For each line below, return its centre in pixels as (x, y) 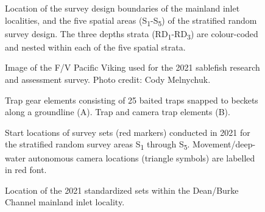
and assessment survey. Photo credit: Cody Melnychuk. (108, 79)
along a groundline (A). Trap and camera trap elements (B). (118, 112)
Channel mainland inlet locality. (65, 202)
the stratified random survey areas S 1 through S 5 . (97, 145)
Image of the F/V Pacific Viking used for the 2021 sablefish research (132, 67)
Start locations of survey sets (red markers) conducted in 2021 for (128, 132)
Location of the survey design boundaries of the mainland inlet (122, 8)
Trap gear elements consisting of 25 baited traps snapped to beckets (132, 100)
